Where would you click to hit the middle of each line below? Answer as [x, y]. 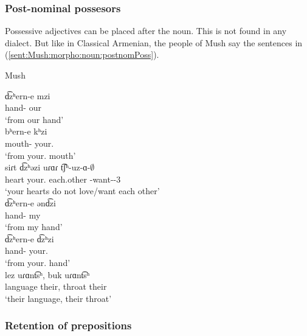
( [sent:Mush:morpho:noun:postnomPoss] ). [82, 54]
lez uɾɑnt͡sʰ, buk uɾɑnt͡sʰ [47, 274]
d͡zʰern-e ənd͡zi [30, 202]
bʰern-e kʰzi [26, 131]
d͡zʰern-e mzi [28, 95]
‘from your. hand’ [38, 262]
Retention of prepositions [68, 325]
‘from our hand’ [34, 119]
